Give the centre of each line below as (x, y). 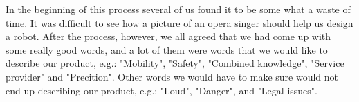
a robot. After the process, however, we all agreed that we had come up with (168, 36)
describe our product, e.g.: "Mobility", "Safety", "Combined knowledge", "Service (175, 63)
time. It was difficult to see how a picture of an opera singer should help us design (179, 22)
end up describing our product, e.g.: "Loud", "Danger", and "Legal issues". (162, 90)
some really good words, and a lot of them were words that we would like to (167, 49)
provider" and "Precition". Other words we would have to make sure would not (172, 76)
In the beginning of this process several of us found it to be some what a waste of (178, 9)
